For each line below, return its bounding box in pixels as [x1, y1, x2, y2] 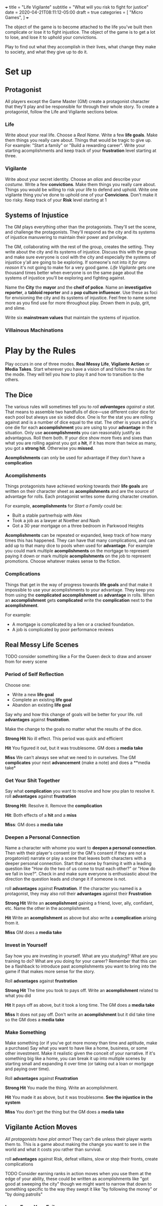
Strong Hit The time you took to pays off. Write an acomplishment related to [5, 987, 159, 993]
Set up [5, 66, 32, 77]
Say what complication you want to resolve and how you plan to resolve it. [5, 788, 155, 794]
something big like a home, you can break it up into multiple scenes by [5, 1055, 146, 1061]
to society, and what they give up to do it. [5, 49, 88, 55]
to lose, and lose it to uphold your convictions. [5, 34, 98, 40]
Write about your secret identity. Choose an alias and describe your [5, 176, 141, 182]
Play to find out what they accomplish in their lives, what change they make [5, 44, 156, 49]
